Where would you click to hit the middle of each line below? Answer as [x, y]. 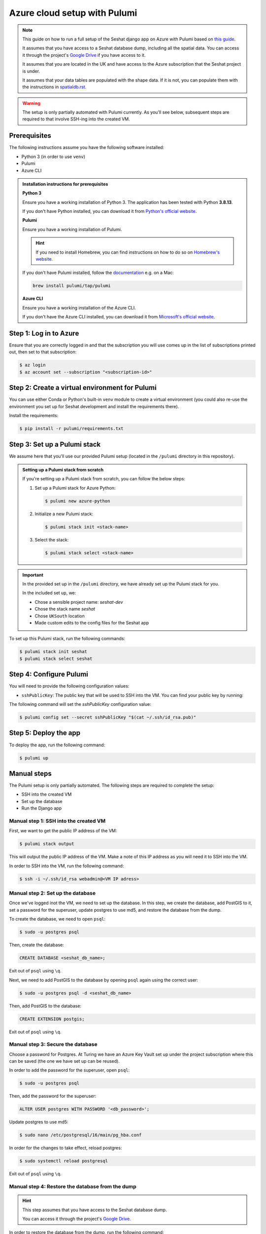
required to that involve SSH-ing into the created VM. [76, 119]
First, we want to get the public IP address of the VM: [63, 831]
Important [33, 575]
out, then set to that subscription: [43, 352]
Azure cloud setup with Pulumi [73, 13]
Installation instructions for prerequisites [65, 184]
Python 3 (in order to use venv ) [53, 156]
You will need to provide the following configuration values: [69, 686]
